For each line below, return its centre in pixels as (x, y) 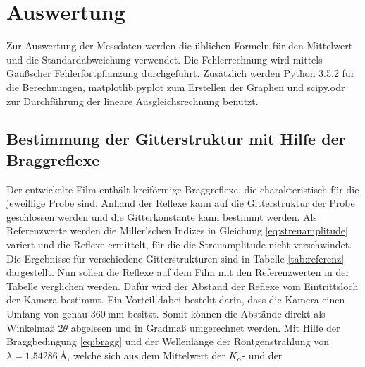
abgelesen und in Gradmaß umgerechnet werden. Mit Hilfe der (205, 327)
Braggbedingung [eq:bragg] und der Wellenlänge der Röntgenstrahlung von (168, 341)
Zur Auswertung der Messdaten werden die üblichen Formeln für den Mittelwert (180, 46)
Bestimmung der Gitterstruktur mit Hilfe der (176, 139)
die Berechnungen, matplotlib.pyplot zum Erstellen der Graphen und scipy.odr (176, 86)
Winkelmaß (31, 327)
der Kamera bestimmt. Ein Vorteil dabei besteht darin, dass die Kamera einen (176, 300)
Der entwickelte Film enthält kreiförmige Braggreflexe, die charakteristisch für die (183, 189)
